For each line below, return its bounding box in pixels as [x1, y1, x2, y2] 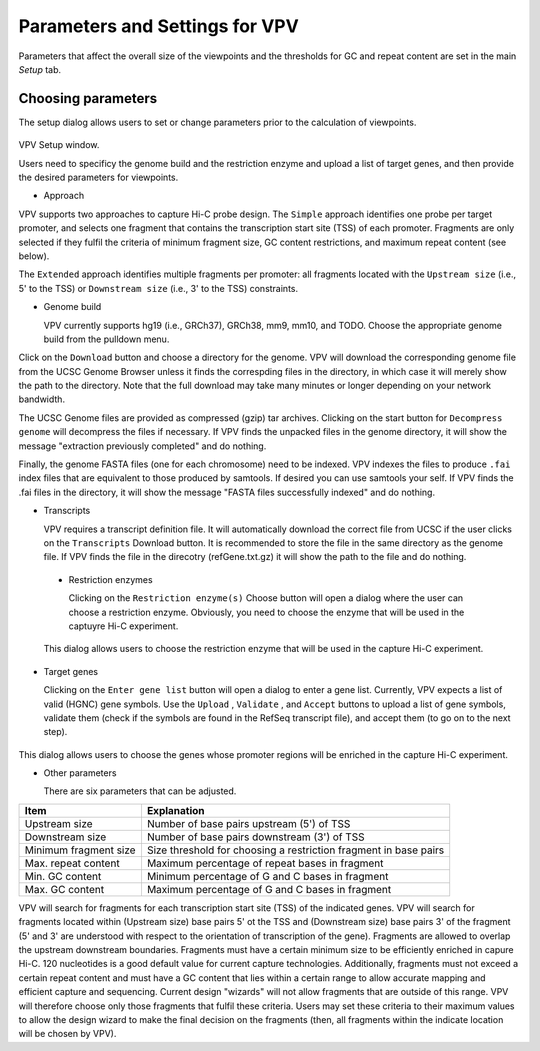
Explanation [146, 803, 205, 817]
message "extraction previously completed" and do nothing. [18, 440, 267, 452]
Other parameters [43, 767, 117, 779]
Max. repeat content [24, 856, 120, 870]
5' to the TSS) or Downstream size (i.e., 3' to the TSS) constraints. [18, 282, 299, 294]
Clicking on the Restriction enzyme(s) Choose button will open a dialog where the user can [68, 592, 464, 604]
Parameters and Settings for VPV [18, 15, 299, 37]
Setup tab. [18, 63, 62, 75]
